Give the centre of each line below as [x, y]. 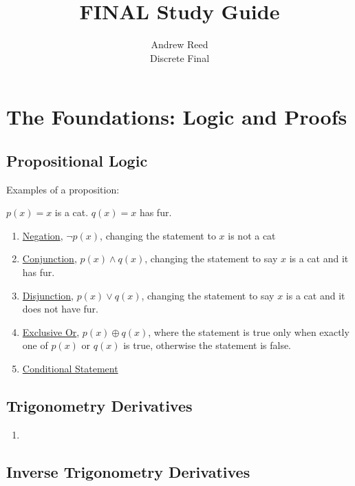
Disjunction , [48, 295]
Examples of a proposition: [63, 189]
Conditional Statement [70, 369]
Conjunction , [50, 258]
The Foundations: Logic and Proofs [177, 117]
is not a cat [252, 235]
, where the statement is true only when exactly [249, 331]
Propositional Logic [77, 160]
